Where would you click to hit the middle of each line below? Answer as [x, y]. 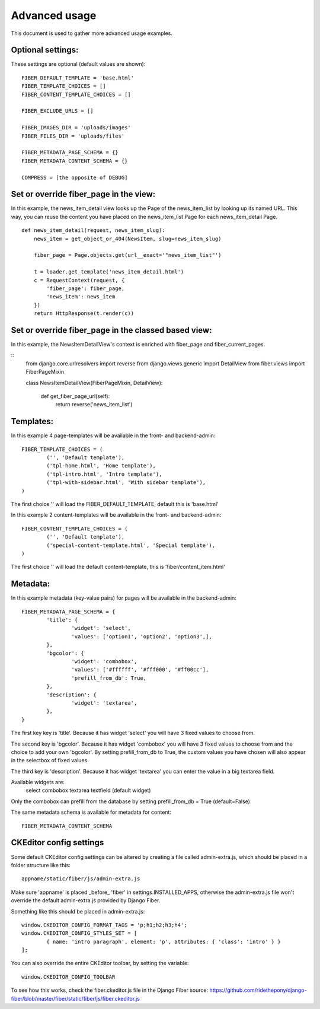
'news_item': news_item [81, 297]
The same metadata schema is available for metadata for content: [91, 812]
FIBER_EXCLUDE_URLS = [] [57, 111]
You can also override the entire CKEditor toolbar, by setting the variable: [100, 963]
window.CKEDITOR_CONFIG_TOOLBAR [68, 977]
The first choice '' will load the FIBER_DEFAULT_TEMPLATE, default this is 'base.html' [115, 504]
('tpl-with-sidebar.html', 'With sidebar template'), [126, 483]
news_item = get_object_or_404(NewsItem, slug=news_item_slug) [127, 238]
